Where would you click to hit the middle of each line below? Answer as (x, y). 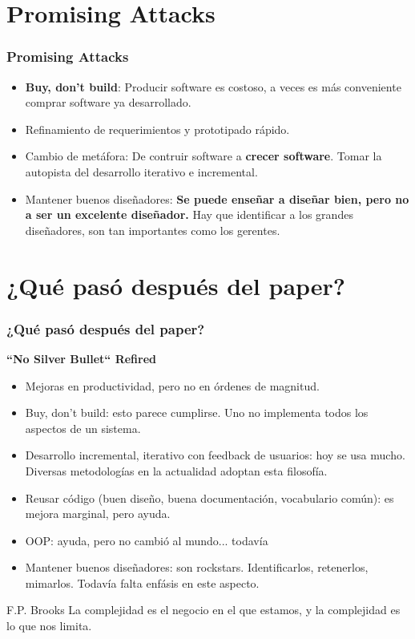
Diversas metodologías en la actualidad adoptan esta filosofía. (176, 470)
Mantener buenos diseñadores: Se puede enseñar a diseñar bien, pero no (217, 198)
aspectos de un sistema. (83, 428)
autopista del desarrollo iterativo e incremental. (141, 171)
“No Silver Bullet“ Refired (81, 358)
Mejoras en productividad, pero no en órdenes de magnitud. (172, 385)
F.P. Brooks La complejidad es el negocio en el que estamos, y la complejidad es (203, 610)
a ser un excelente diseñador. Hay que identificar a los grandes (189, 214)
